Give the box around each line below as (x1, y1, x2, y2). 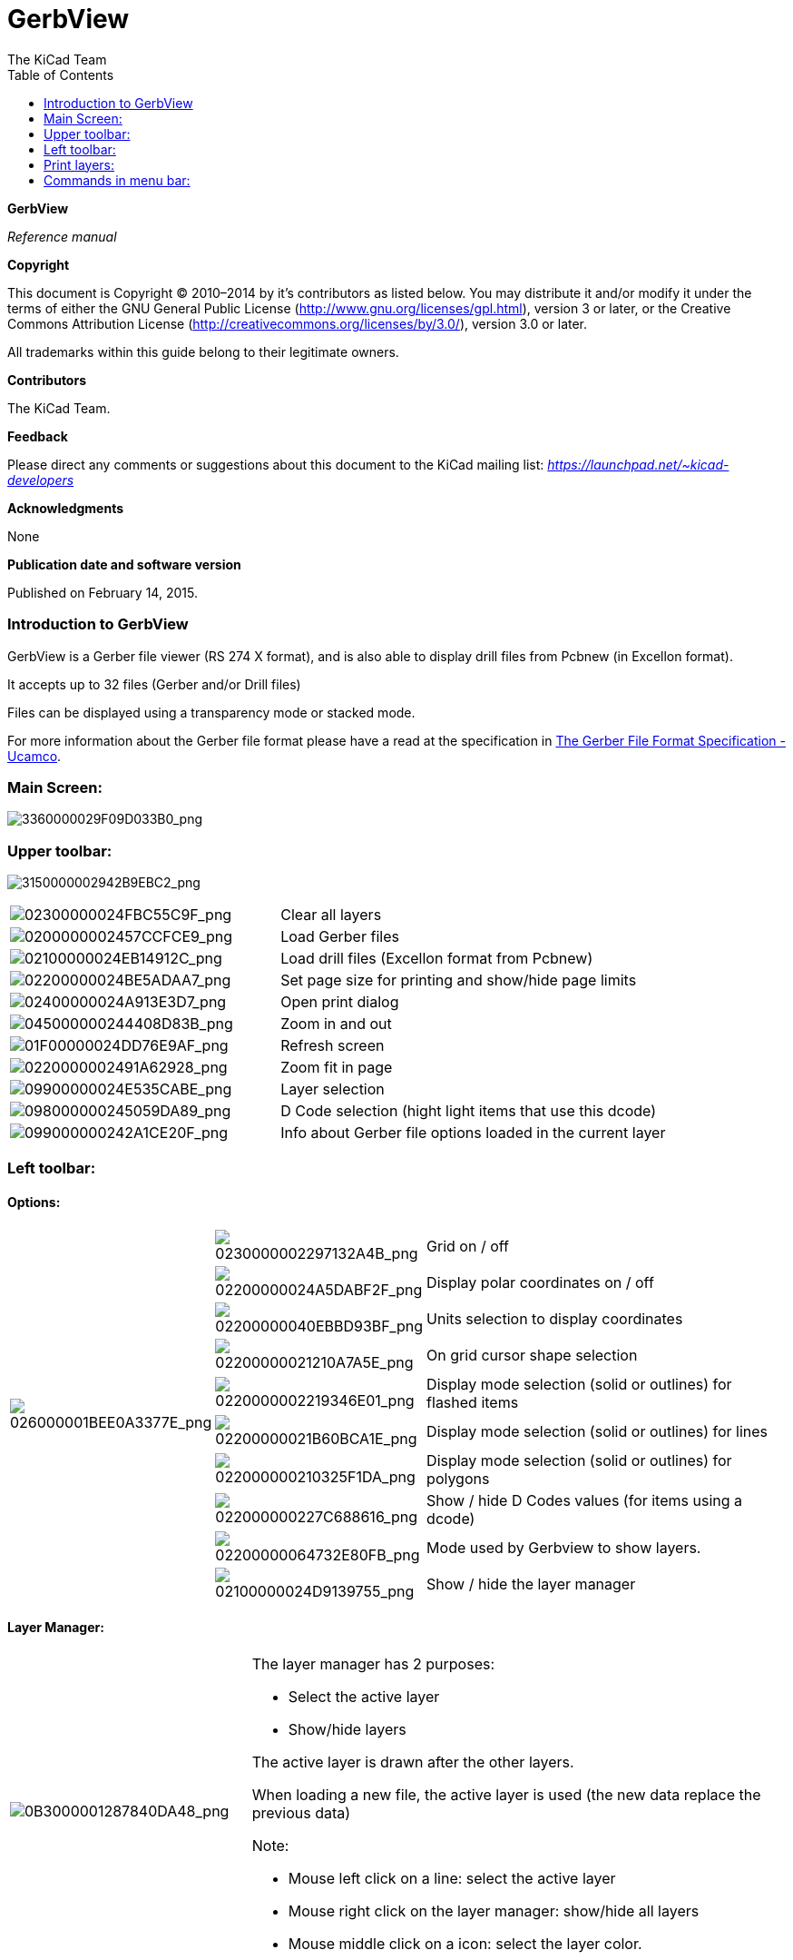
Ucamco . (7, 747, 62, 764)
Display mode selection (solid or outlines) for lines (426, 1421, 769, 1440)
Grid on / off (426, 1236, 509, 1255)
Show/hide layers (288, 1719, 406, 1738)
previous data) (251, 1803, 351, 1822)
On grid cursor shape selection (426, 1345, 638, 1364)
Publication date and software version (7, 556, 241, 572)
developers (7, 471, 74, 488)
